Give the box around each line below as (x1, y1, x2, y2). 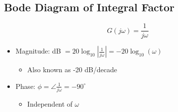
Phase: (15, 81, 35, 91)
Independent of (27, 99, 73, 109)
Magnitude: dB (15, 46, 61, 56)
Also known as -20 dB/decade (27, 64, 117, 75)
